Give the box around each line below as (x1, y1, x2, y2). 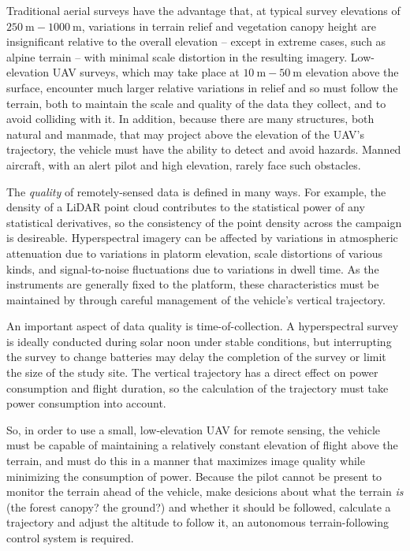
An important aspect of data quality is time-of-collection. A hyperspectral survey (6, 318, 399, 334)
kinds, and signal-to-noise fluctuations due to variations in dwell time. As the (6, 260, 379, 277)
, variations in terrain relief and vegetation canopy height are (81, 17, 376, 34)
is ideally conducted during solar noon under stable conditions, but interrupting (6, 333, 392, 349)
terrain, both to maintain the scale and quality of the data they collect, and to (6, 95, 386, 111)
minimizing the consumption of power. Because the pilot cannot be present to (6, 467, 382, 484)
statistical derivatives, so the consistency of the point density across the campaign (6, 214, 402, 230)
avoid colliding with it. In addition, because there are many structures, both (6, 110, 375, 127)
